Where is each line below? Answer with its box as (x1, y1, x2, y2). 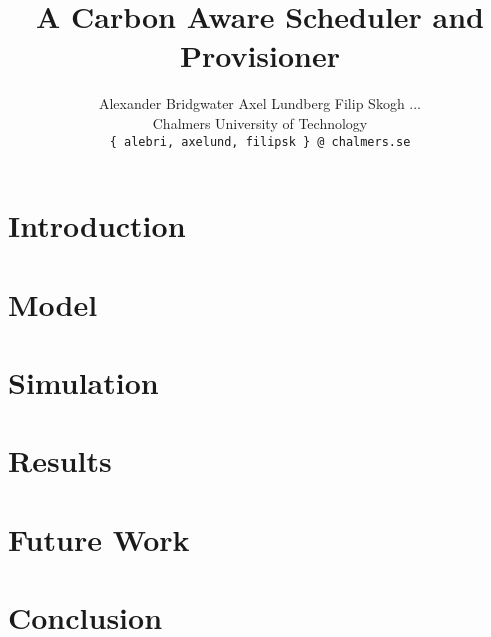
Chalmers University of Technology (152, 112, 368, 133)
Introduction (8, 205, 186, 246)
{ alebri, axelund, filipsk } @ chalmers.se (109, 134, 411, 149)
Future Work (8, 518, 190, 559)
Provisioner (179, 35, 341, 76)
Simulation (8, 361, 159, 402)
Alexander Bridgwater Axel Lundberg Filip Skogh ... (98, 93, 422, 114)
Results (8, 440, 112, 481)
